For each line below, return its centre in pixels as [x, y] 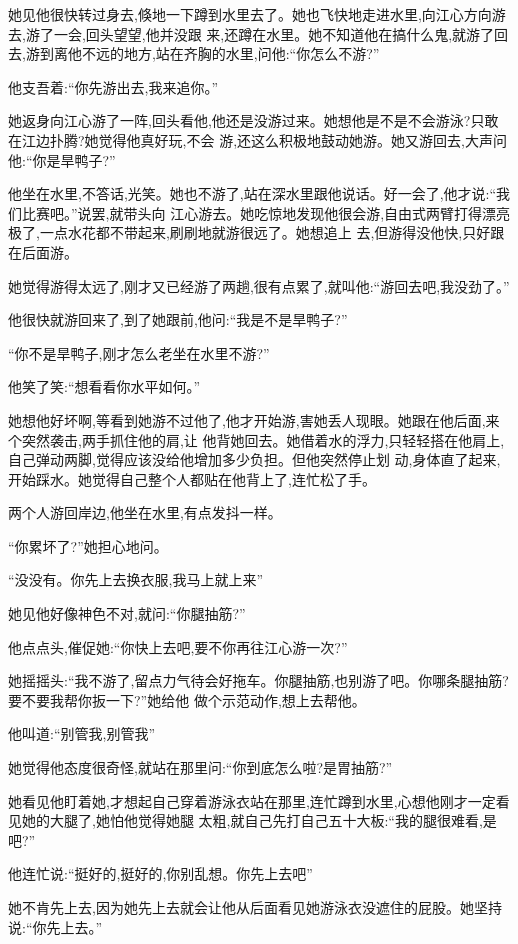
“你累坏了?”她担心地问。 [88, 545]
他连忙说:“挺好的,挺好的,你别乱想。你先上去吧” [160, 873]
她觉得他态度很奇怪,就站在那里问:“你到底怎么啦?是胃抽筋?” [200, 767]
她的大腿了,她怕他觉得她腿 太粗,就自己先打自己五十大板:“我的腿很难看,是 [259, 820]
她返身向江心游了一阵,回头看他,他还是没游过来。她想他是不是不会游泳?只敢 [253, 120]
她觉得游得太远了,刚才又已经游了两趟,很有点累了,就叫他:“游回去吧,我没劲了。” [259, 285]
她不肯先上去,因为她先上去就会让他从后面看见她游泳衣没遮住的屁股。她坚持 [255, 907]
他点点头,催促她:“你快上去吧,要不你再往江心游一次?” [178, 646]
